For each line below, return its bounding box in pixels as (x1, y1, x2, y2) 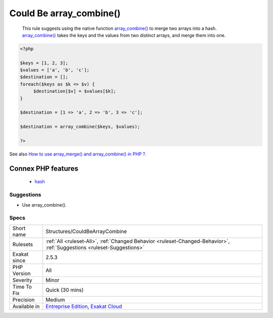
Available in (12, 303, 40, 310)
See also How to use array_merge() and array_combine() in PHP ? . (9, 151, 147, 157)
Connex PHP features (9, 164, 78, 173)
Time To (12, 283, 32, 290)
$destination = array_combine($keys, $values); (20, 124, 140, 130)
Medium (45, 296, 65, 303)
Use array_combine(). (22, 202, 67, 208)
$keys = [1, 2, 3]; (20, 60, 68, 66)
